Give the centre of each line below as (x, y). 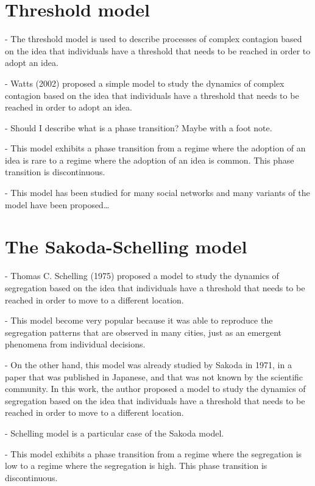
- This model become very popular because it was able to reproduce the (139, 320)
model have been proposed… (57, 204)
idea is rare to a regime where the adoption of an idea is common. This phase (150, 160)
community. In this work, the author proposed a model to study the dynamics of (155, 389)
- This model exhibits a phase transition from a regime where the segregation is (154, 453)
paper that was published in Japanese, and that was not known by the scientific (154, 376)
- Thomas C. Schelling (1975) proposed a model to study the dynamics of (142, 276)
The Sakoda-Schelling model (126, 246)
